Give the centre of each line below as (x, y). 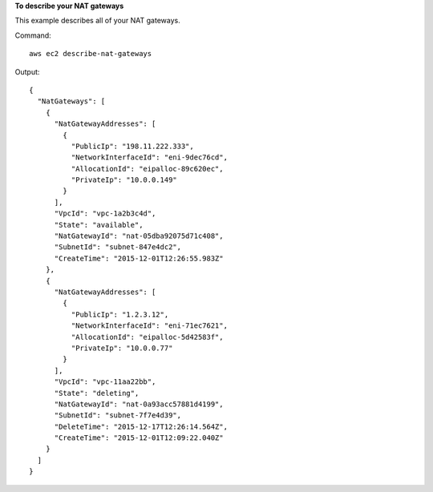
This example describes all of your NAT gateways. (97, 21)
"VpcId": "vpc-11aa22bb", (105, 382)
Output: (27, 71)
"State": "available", (99, 225)
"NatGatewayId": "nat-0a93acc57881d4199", (139, 404)
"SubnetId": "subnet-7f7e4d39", (118, 415)
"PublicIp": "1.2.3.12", (120, 314)
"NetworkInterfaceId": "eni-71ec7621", (150, 326)
